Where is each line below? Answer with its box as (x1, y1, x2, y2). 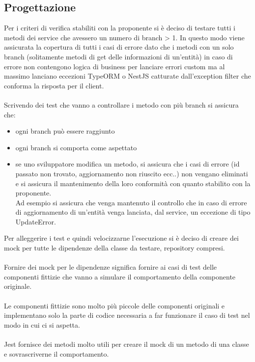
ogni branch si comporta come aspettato (15, 142, 137, 152)
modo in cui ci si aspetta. (4, 319, 80, 330)
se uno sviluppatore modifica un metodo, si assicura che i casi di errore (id (15, 159, 240, 169)
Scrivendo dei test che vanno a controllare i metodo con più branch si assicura (4, 99, 239, 110)
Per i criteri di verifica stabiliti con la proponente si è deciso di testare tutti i (4, 23, 235, 33)
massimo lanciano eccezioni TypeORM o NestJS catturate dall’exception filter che (4, 71, 251, 81)
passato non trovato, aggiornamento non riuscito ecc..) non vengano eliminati (15, 168, 248, 178)
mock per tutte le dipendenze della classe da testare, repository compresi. (4, 243, 225, 253)
